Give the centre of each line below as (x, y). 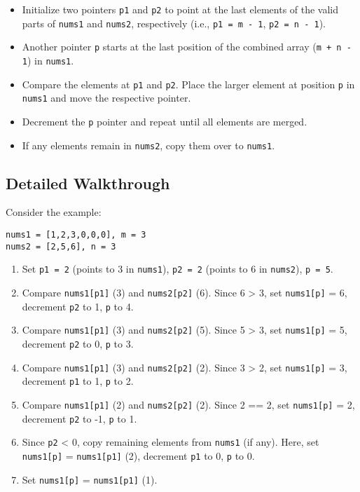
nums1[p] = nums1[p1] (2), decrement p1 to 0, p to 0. (138, 455)
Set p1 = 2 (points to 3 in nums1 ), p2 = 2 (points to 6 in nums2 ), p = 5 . (178, 269)
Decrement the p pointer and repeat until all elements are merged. (165, 121)
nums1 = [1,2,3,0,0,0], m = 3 (76, 235)
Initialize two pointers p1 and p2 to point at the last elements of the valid (180, 9)
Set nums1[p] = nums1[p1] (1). (90, 479)
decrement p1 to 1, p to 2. (78, 381)
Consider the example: (54, 212)
